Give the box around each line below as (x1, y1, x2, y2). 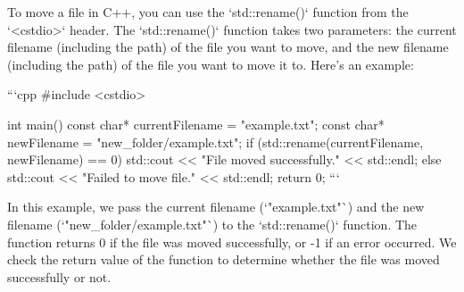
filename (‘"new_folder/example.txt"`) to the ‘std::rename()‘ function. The (7, 214, 418, 233)
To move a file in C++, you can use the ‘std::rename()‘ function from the (7, 3, 409, 21)
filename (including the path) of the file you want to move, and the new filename (7, 38, 449, 56)
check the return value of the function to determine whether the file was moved (7, 250, 440, 269)
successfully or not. (7, 267, 112, 286)
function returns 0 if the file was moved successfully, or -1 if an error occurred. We (7, 232, 457, 251)
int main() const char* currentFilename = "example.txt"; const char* (7, 114, 385, 133)
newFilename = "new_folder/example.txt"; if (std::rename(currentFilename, (7, 132, 424, 151)
